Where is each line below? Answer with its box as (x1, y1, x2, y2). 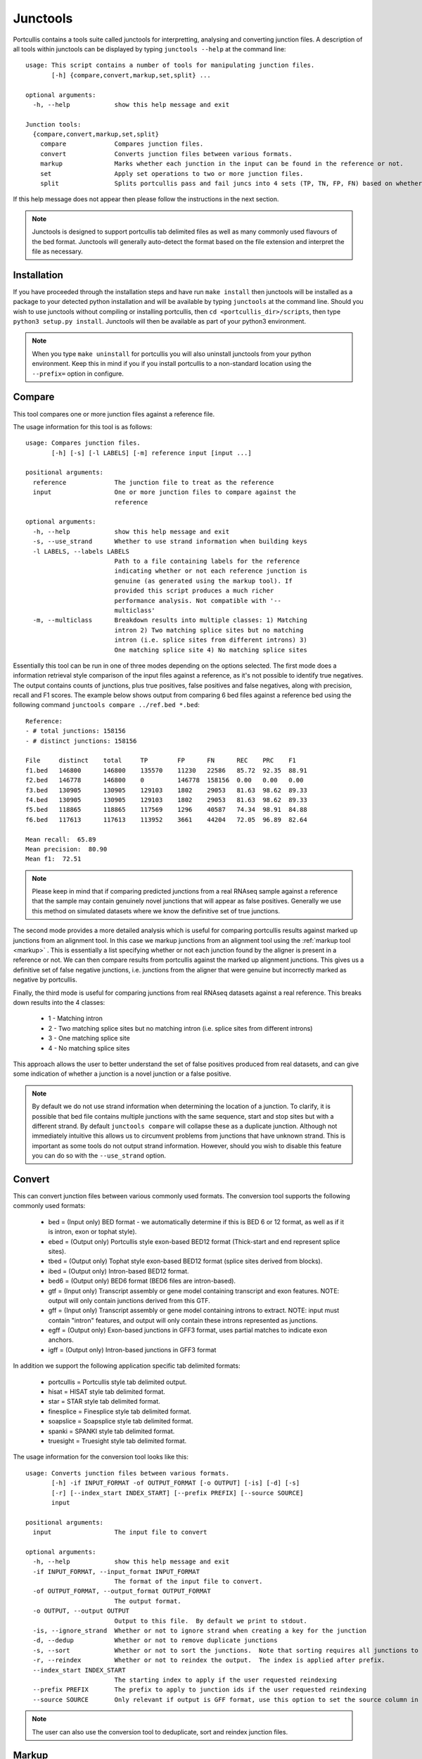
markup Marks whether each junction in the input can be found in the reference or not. (39, 160, 404, 168)
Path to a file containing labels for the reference (114, 557, 300, 565)
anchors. (48, 1335, 74, 1344)
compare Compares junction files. (39, 140, 204, 148)
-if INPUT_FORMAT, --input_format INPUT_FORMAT (32, 1568, 200, 1575)
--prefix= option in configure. (32, 369, 124, 378)
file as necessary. (32, 247, 84, 255)
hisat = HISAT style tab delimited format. (48, 1387, 165, 1396)
